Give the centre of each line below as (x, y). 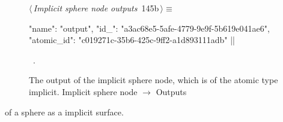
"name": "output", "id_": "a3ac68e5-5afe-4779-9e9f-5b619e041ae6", (149, 28)
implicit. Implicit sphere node (83, 91)
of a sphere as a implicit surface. (64, 112)
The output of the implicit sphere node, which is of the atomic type (154, 80)
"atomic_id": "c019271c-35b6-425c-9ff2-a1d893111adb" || (132, 40)
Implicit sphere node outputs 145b (96, 8)
